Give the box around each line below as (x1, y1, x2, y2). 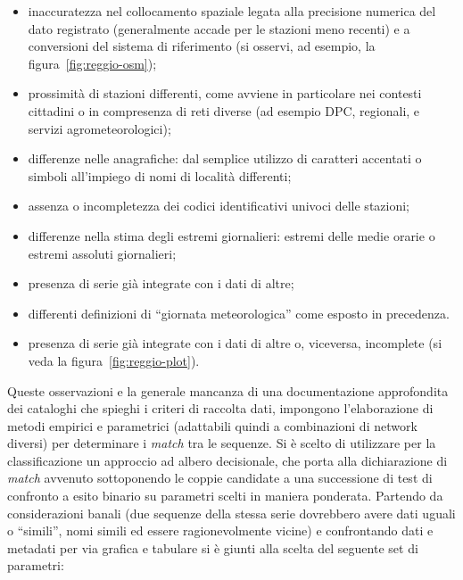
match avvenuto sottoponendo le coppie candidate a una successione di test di (7, 468, 433, 487)
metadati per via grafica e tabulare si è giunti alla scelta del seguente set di (7, 538, 418, 557)
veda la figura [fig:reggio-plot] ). (28, 351, 200, 369)
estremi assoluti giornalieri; (28, 244, 177, 262)
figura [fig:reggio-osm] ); (28, 54, 157, 72)
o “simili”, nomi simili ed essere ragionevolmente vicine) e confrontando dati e (7, 521, 434, 540)
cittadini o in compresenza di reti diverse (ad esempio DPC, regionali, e (28, 101, 420, 120)
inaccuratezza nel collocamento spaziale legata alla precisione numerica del (28, 2, 436, 20)
